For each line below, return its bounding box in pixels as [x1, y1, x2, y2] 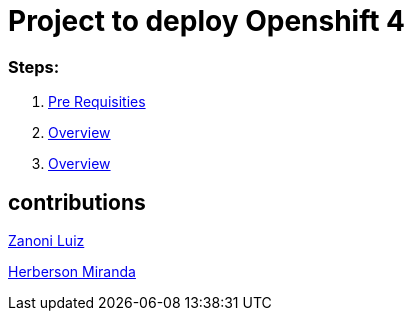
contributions [8, 189, 146, 215]
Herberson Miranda [8, 262, 136, 280]
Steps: [8, 56, 60, 77]
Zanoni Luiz [8, 231, 85, 249]
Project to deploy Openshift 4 [8, 4, 406, 38]
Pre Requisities [48, 93, 146, 111]
